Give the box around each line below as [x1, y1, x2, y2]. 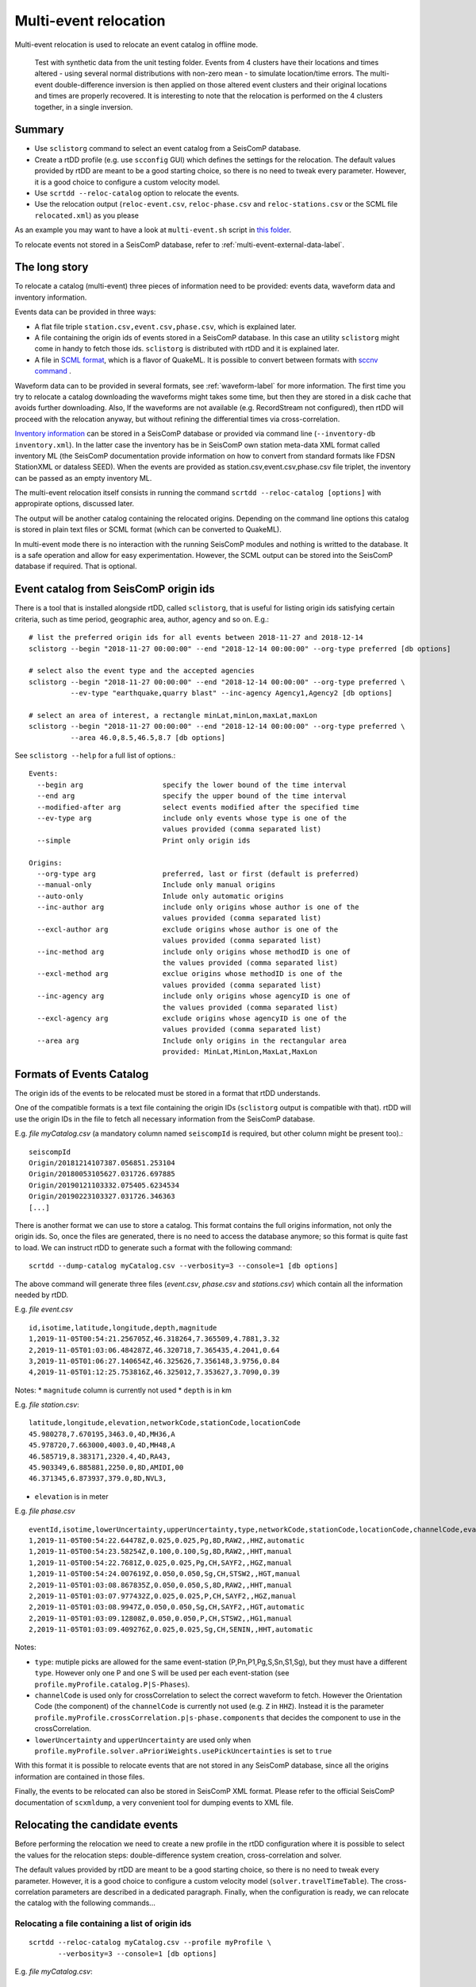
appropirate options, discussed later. [14, 499, 135, 509]
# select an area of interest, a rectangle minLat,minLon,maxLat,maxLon [29, 711, 317, 719]
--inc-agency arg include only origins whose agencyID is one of [36, 992, 351, 1001]
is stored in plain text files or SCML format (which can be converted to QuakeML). [14, 525, 282, 534]
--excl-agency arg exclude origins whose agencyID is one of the [36, 1014, 347, 1023]
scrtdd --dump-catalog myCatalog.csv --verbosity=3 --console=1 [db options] [29, 1261, 339, 1271]
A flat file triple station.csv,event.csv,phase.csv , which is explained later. [34, 322, 297, 331]
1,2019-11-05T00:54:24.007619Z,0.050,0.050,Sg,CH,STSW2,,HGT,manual [29, 1570, 301, 1578]
